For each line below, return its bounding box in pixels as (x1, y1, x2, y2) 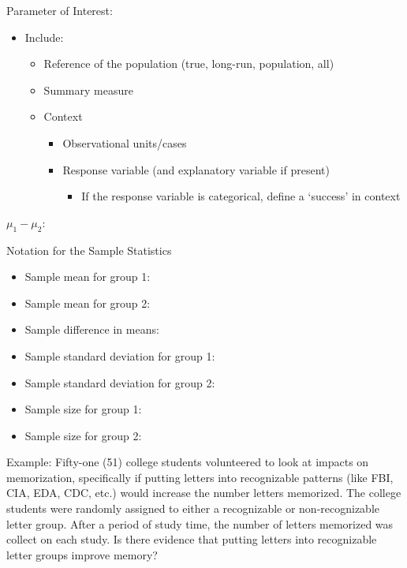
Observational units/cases (62, 134, 187, 151)
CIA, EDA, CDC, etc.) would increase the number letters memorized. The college (6, 484, 401, 501)
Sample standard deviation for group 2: (24, 374, 215, 390)
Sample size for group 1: (24, 401, 142, 417)
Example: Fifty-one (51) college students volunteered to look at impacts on (6, 454, 369, 470)
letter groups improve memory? (6, 546, 158, 562)
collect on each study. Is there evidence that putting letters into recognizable (6, 531, 377, 547)
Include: (24, 28, 64, 45)
